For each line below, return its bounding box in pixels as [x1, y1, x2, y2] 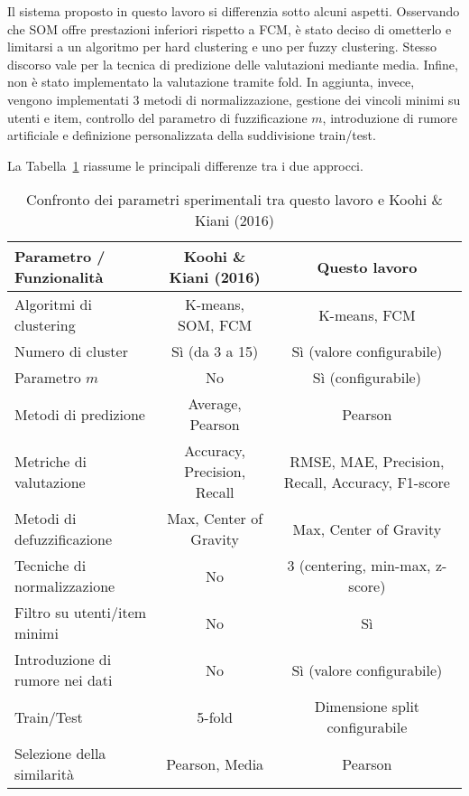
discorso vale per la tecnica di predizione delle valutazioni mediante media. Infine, [7, 54, 458, 73]
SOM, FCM [178, 314, 253, 336]
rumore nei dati [14, 670, 113, 691]
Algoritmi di [14, 294, 92, 315]
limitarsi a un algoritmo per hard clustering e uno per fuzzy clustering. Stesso [7, 37, 437, 56]
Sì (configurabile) [312, 367, 421, 389]
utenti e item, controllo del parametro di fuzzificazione [7, 108, 308, 126]
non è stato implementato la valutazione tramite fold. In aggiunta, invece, [7, 72, 415, 91]
